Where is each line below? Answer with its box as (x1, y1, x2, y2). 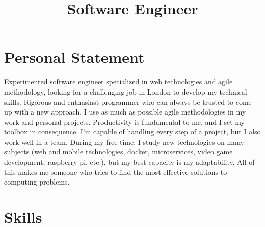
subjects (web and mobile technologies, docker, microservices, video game (4, 146, 233, 157)
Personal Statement (4, 47, 145, 67)
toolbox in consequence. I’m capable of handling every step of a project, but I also (4, 126, 261, 137)
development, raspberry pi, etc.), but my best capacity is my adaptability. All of (4, 156, 255, 167)
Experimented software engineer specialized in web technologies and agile (4, 76, 233, 87)
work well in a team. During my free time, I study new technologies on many (4, 136, 244, 147)
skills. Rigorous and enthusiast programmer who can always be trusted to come (4, 96, 252, 107)
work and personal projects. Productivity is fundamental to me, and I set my (4, 116, 245, 127)
